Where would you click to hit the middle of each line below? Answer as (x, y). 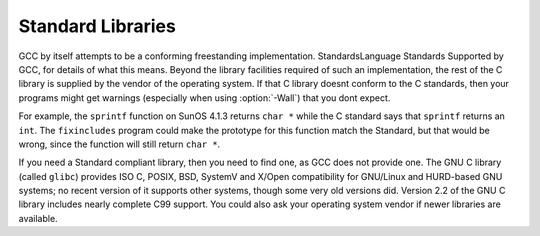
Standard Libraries (97, 26)
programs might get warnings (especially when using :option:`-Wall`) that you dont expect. (204, 97)
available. (38, 218)
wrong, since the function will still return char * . (119, 144)
